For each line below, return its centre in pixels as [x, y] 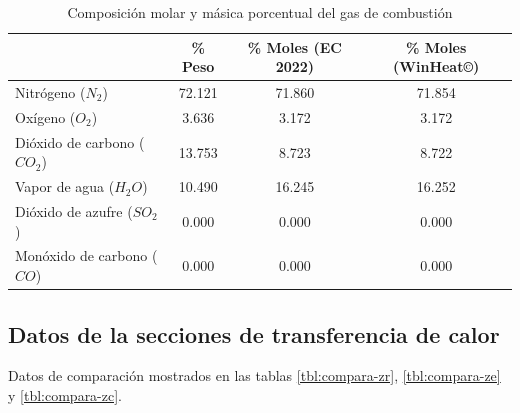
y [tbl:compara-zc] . [65, 394]
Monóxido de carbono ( [86, 255]
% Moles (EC [294, 46]
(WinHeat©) [436, 66]
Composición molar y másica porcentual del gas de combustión [260, 12]
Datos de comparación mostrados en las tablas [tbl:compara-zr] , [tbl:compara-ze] [254, 375]
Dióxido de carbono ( [80, 141]
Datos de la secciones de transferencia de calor [254, 333]
